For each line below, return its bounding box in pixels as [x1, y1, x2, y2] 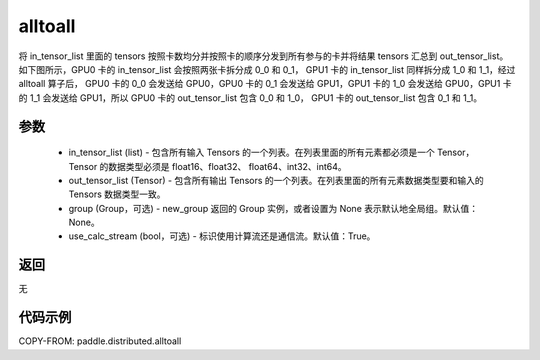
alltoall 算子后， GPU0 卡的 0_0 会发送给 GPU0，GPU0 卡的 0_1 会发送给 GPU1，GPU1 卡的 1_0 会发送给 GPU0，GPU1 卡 [18, 78, 512, 90]
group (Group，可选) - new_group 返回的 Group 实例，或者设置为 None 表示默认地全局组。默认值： [68, 202, 479, 214]
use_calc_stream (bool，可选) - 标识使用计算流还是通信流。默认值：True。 [68, 230, 376, 242]
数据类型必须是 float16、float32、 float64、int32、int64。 [108, 160, 347, 172]
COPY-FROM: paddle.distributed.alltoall [18, 335, 182, 347]
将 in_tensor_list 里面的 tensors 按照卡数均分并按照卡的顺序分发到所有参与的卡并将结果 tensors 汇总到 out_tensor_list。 [18, 50, 509, 62]
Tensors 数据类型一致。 [68, 188, 166, 200]
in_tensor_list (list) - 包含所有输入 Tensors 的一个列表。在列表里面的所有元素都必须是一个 [68, 146, 435, 159]
